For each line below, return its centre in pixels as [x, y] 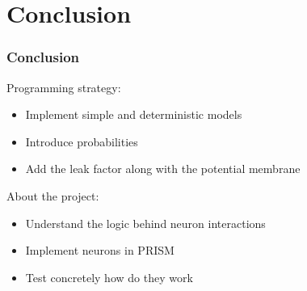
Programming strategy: [64, 87]
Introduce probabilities [82, 141]
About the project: [53, 195]
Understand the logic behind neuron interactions [145, 223]
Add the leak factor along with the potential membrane [163, 169]
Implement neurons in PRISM [100, 250]
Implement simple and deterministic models [134, 114]
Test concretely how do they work [109, 277]
